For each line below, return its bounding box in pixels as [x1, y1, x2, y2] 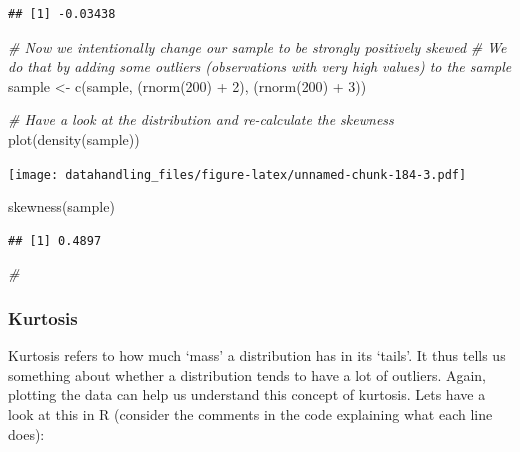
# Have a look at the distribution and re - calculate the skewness [8, 109, 394, 130]
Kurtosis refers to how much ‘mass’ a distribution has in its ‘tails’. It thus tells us [8, 345, 506, 366]
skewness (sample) [8, 196, 115, 217]
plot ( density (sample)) [8, 128, 140, 149]
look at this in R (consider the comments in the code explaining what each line [8, 404, 493, 424]
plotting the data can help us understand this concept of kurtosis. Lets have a [8, 384, 486, 405]
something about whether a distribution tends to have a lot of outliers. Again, [8, 364, 487, 385]
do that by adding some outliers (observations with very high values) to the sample [8, 56, 512, 77]
